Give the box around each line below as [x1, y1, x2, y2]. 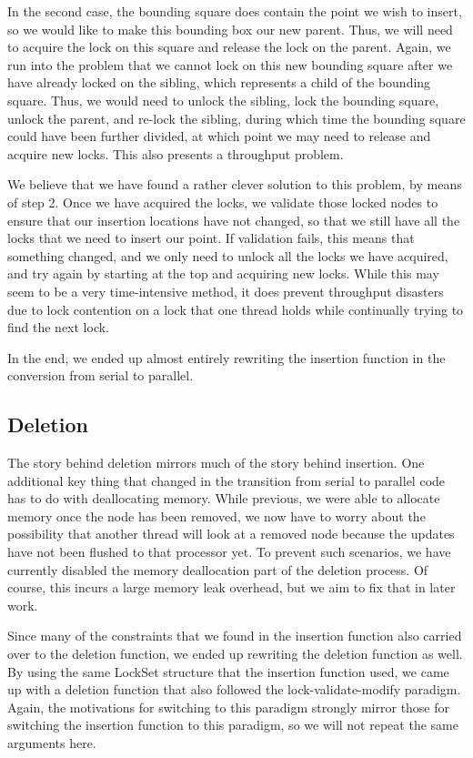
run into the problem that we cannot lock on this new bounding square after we [7, 55, 453, 74]
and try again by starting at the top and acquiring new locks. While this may [7, 264, 439, 283]
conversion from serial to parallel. [7, 366, 194, 385]
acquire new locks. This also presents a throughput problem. [7, 144, 344, 163]
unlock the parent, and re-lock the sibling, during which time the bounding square [7, 108, 466, 127]
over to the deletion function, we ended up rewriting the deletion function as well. [7, 644, 463, 663]
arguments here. [7, 733, 96, 752]
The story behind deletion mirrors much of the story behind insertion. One [7, 453, 425, 472]
